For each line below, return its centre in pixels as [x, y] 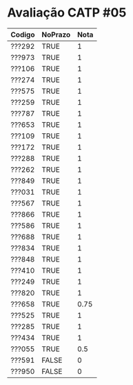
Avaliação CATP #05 [67, 13]
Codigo [23, 34]
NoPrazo [56, 34]
